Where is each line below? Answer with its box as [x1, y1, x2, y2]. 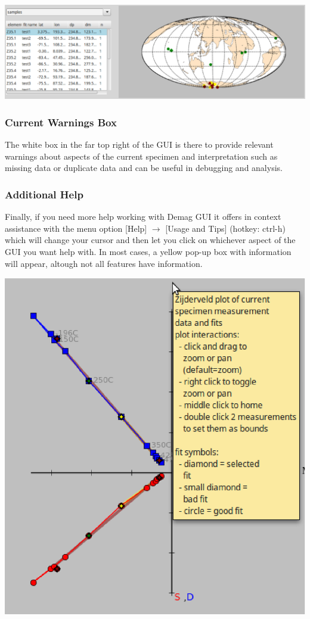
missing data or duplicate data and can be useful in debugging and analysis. [5, 161, 283, 174]
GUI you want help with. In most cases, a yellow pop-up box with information [5, 245, 292, 258]
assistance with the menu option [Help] [5, 222, 147, 234]
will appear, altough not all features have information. [5, 257, 203, 269]
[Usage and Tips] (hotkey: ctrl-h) [165, 222, 286, 234]
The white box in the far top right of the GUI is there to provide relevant [5, 138, 274, 151]
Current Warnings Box [5, 115, 117, 129]
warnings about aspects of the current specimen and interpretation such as [5, 150, 278, 162]
